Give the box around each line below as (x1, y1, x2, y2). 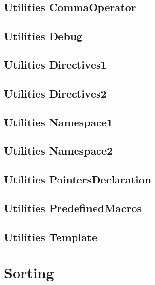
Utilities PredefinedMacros (4, 200, 142, 215)
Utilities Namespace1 (4, 114, 113, 129)
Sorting (4, 263, 54, 283)
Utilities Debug (4, 28, 83, 43)
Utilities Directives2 (4, 85, 107, 101)
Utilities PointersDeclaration (4, 172, 152, 187)
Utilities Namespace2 (4, 143, 113, 158)
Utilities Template (4, 229, 97, 244)
